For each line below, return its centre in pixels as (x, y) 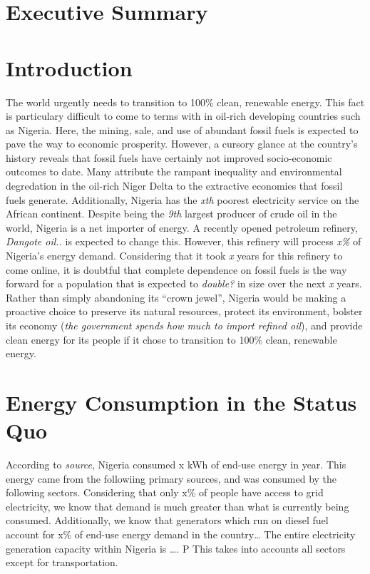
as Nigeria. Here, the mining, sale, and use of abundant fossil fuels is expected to (182, 129)
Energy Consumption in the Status (181, 402)
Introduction (69, 67)
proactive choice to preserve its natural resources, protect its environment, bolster (184, 311)
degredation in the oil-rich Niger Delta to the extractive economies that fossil (174, 186)
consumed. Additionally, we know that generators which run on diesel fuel (167, 520)
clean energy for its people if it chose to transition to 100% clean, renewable (171, 339)
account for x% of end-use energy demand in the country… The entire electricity (181, 534)
